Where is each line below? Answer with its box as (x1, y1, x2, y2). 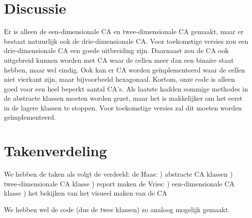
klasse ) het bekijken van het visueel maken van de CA (4, 188, 167, 198)
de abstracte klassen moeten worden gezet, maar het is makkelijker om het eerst (4, 93, 243, 103)
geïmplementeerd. (4, 112, 56, 122)
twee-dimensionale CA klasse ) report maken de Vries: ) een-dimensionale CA (4, 178, 235, 188)
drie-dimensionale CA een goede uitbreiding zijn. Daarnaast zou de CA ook (4, 45, 229, 55)
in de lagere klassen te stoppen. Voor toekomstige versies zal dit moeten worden (4, 102, 242, 112)
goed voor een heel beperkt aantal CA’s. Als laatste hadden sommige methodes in (4, 83, 248, 93)
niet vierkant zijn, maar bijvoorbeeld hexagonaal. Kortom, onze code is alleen (4, 74, 235, 84)
